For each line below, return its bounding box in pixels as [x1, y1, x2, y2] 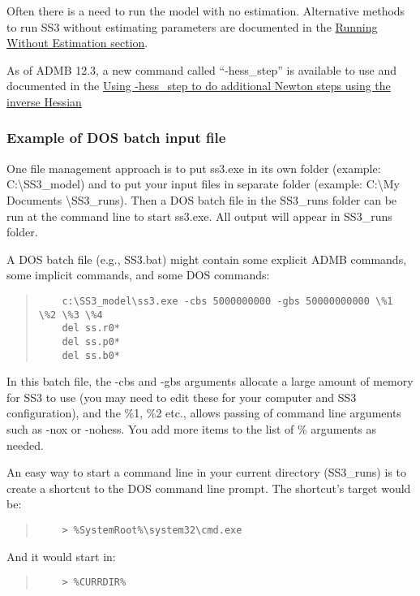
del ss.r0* [62, 322, 121, 335]
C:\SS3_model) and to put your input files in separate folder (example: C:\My [6, 175, 400, 192]
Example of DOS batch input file [6, 127, 226, 148]
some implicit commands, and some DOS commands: [6, 266, 270, 283]
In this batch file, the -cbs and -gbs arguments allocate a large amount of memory [6, 373, 414, 390]
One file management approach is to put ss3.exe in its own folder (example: [6, 159, 381, 176]
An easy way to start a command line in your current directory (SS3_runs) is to [6, 464, 406, 481]
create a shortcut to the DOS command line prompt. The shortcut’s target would [6, 479, 411, 496]
